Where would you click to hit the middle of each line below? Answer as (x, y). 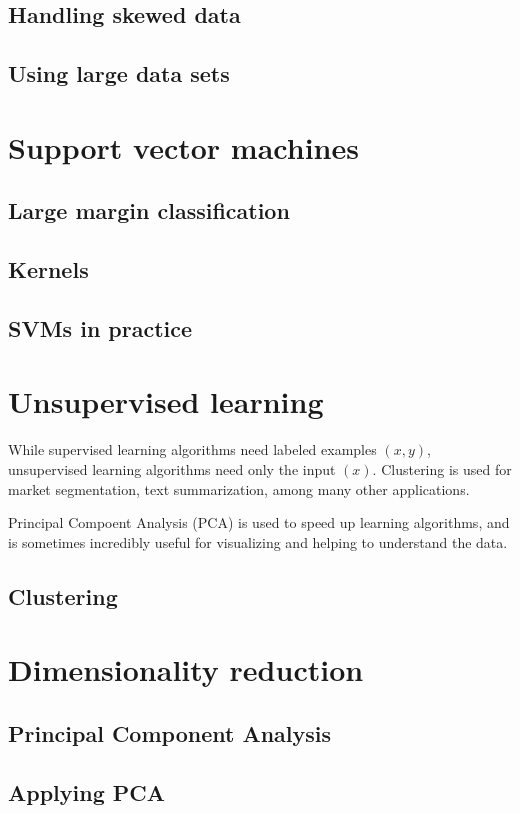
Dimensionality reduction (186, 669)
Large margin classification (149, 210)
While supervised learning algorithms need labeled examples (192, 449)
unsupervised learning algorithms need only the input (172, 469)
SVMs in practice (100, 327)
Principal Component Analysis (169, 732)
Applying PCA (86, 791)
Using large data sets (119, 73)
